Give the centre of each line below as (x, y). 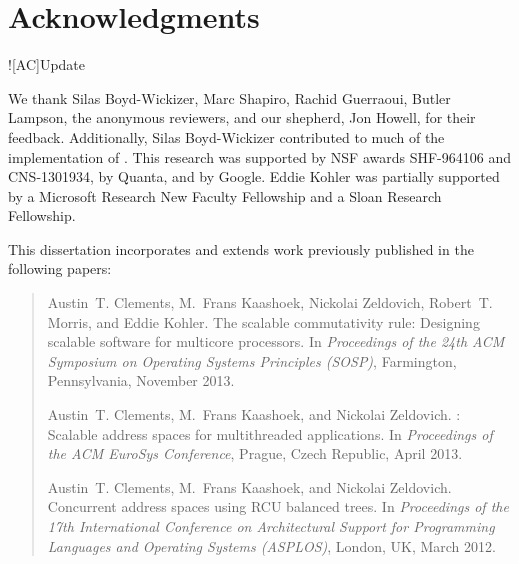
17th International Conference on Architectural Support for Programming (271, 526)
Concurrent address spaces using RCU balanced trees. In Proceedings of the (278, 506)
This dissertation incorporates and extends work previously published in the (241, 248)
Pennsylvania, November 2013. (141, 380)
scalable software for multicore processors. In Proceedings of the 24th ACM (276, 341)
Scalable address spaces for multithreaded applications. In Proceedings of (270, 433)
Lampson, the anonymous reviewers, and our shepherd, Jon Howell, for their (242, 117)
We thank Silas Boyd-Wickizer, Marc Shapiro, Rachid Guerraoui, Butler (229, 97)
